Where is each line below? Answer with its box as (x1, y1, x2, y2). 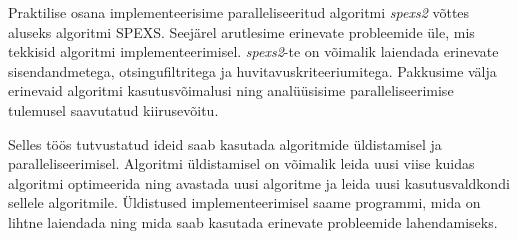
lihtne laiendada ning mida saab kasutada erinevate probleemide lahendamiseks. (8, 211, 498, 232)
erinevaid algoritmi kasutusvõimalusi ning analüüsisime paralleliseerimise (8, 80, 454, 101)
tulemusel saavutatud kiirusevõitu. (8, 99, 219, 120)
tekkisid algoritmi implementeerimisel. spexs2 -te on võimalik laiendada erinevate (8, 41, 499, 62)
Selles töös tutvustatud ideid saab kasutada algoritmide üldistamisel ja (8, 133, 442, 154)
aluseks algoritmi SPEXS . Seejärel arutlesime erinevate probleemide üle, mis (8, 21, 475, 42)
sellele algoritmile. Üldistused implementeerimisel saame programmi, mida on (8, 192, 481, 213)
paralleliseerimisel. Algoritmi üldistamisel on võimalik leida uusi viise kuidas (8, 153, 475, 174)
